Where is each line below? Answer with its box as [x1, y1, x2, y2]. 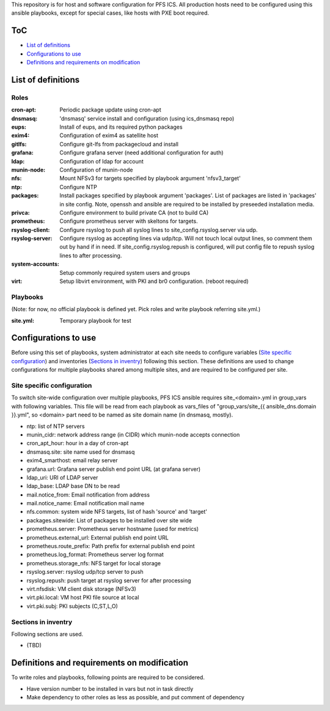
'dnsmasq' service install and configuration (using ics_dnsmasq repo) [59, 115, 235, 122]
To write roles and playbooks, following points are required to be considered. [11, 674, 205, 681]
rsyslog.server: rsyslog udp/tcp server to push [26, 568, 144, 576]
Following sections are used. [11, 630, 84, 638]
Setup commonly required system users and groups [59, 269, 191, 276]
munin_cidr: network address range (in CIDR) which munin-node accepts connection [26, 431, 240, 438]
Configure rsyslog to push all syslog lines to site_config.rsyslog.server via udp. [59, 226, 258, 233]
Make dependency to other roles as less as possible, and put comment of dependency [26, 694, 244, 701]
